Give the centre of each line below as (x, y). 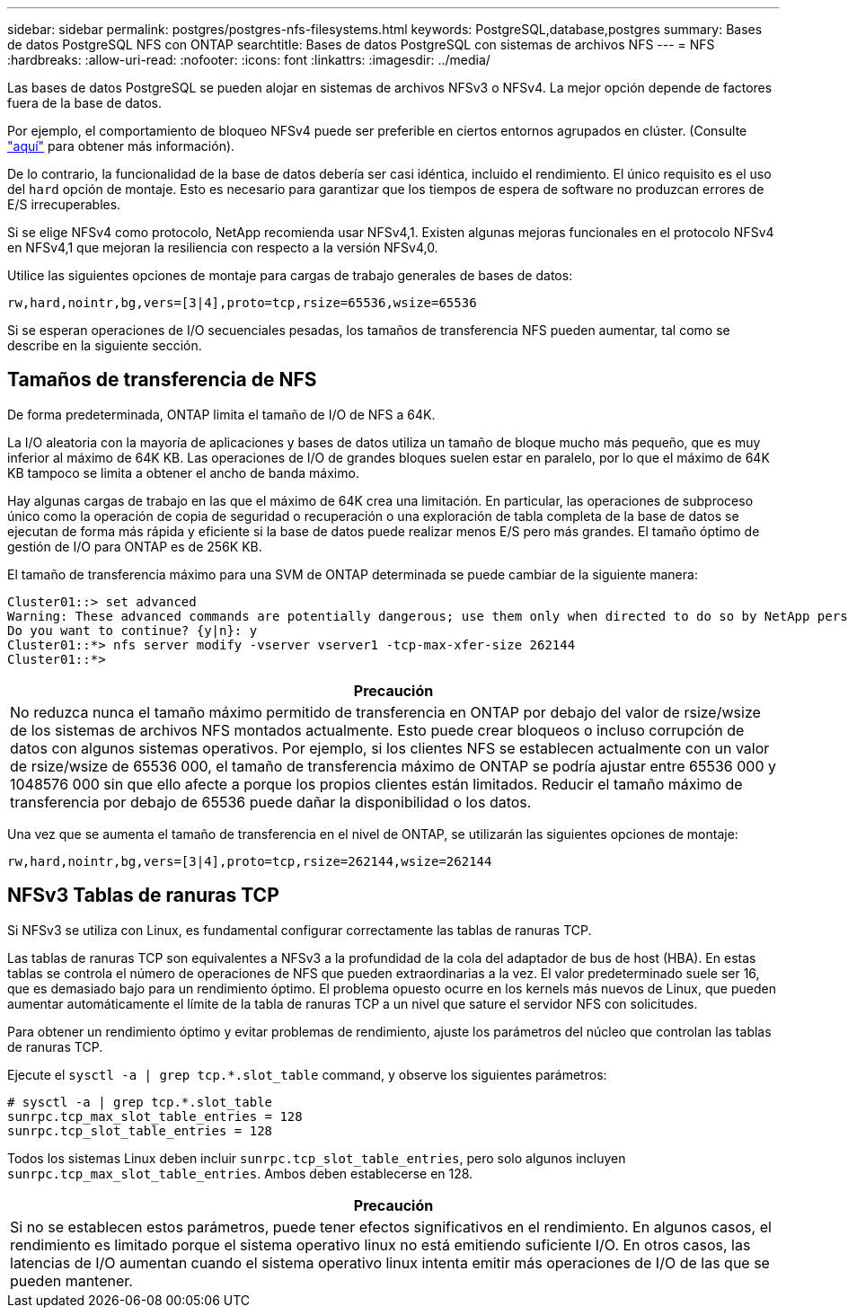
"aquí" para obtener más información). (121, 146)
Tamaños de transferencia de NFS (162, 380)
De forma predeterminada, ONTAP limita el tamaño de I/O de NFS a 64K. (221, 414)
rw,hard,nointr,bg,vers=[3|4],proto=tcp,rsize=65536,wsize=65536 (242, 303)
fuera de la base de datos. (84, 103)
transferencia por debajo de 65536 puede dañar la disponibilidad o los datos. (271, 802)
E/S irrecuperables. (64, 204)
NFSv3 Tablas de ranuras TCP (143, 896)
